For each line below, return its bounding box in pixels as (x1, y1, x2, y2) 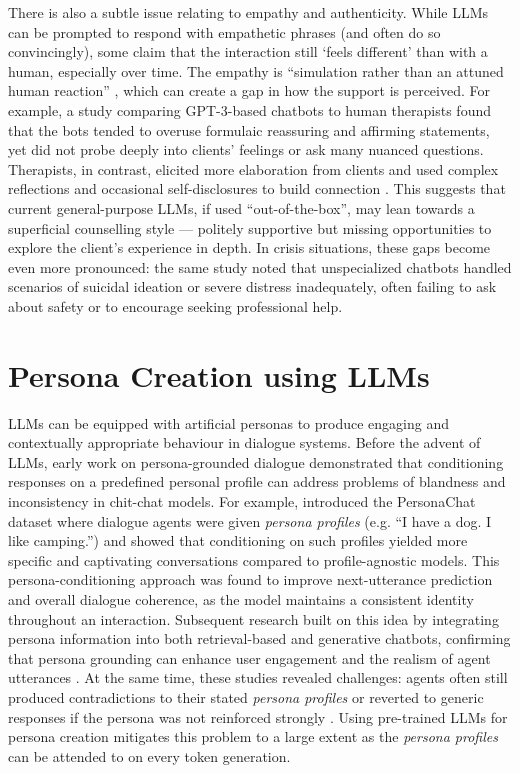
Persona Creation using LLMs (8, 354, 430, 395)
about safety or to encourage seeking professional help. (8, 295, 343, 316)
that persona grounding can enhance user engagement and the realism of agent (8, 647, 491, 668)
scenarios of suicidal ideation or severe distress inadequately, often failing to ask (8, 276, 497, 297)
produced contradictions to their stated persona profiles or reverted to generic (8, 686, 484, 707)
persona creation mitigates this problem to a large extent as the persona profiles (8, 726, 498, 747)
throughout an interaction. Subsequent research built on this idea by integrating (8, 608, 499, 629)
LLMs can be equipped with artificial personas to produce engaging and (8, 412, 449, 433)
